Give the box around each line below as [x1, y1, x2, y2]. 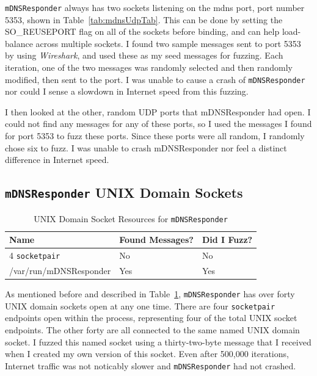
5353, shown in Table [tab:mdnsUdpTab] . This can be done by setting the [5, 13, 283, 26]
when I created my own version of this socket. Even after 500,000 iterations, [5, 347, 289, 360]
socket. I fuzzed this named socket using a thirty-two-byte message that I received [5, 335, 312, 348]
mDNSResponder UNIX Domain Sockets [5, 183, 243, 202]
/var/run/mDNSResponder [9, 264, 111, 277]
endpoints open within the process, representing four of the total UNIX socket [5, 311, 297, 324]
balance [5, 37, 33, 49]
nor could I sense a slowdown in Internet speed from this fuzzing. [5, 85, 249, 98]
